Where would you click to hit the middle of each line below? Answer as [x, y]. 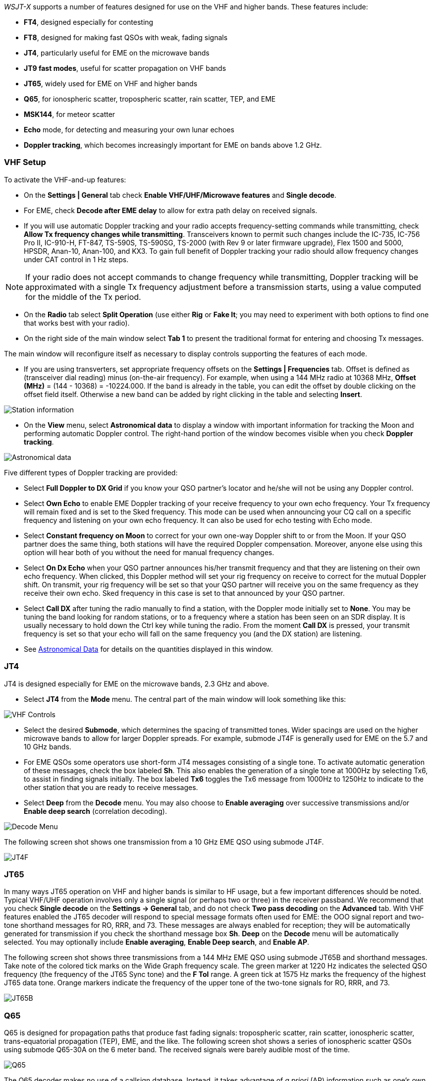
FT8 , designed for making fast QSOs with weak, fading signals [126, 37]
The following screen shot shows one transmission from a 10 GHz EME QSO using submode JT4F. [164, 842]
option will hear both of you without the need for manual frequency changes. [149, 552]
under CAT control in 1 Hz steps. [76, 259]
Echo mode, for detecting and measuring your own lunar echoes [129, 130]
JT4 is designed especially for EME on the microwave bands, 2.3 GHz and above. [137, 683]
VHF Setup [25, 162]
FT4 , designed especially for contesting [89, 22]
